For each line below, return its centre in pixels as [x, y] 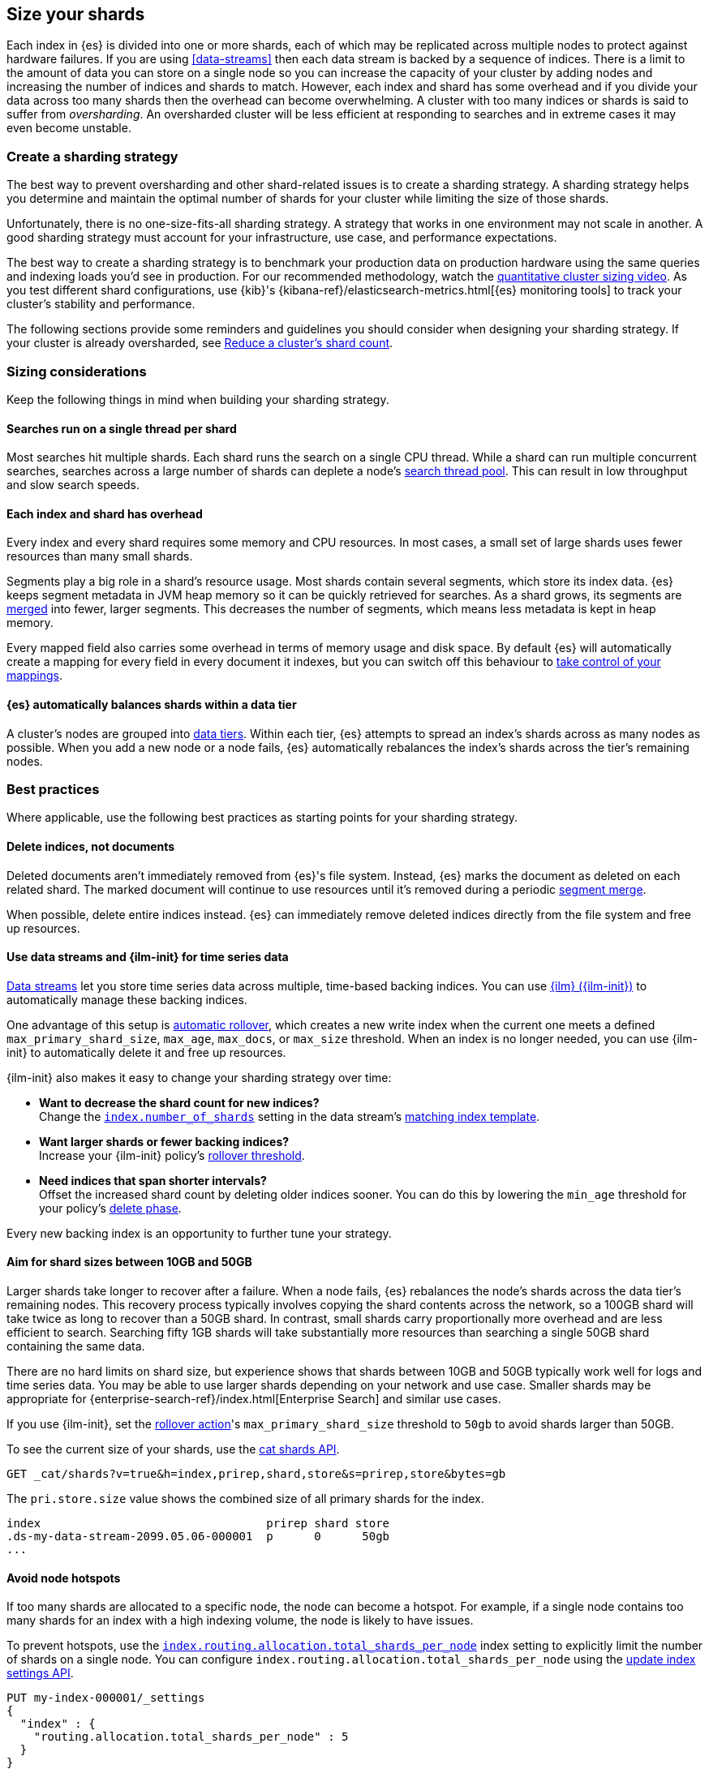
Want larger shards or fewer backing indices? [164, 1141]
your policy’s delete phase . [110, 1208]
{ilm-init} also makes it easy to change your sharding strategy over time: [199, 1077]
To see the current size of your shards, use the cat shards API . [173, 1449]
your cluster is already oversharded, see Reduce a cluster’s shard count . [200, 343]
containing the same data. [76, 1346]
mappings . [34, 676]
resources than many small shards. [100, 556]
